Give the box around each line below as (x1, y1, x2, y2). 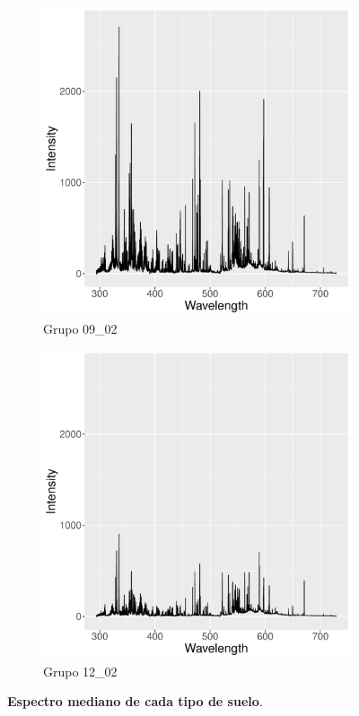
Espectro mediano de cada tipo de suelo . (7, 692, 263, 711)
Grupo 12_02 (43, 661, 118, 680)
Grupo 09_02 (43, 319, 118, 337)
